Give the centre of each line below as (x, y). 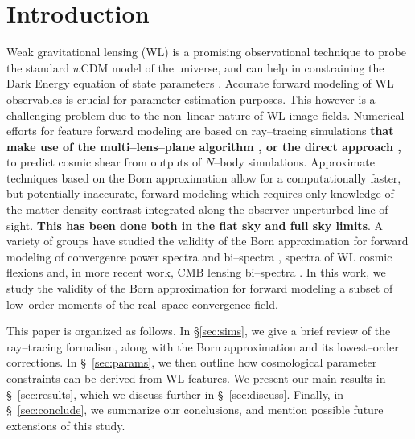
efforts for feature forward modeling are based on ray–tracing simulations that (200, 131)
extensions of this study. (66, 425)
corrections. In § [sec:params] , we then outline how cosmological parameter (192, 362)
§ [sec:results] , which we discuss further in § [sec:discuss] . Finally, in (175, 394)
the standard (38, 67)
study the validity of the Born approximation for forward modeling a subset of (200, 288)
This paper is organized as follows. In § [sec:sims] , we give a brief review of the (199, 331)
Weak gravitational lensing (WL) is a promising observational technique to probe (206, 52)
